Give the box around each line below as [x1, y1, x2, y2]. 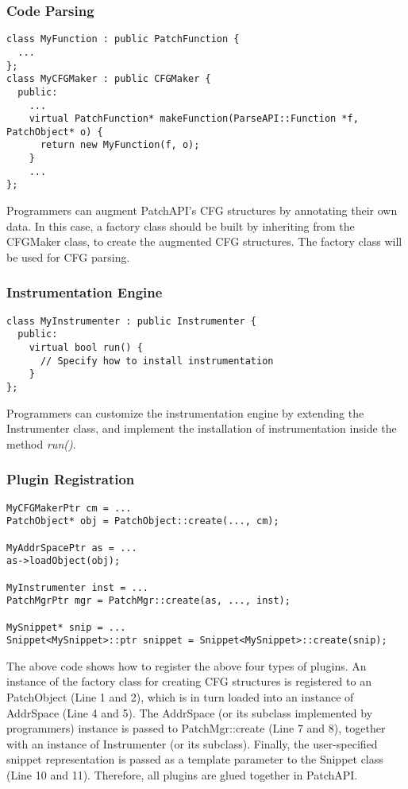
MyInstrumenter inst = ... [6, 581, 148, 593]
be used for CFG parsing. [6, 248, 130, 265]
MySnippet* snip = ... [6, 621, 126, 633]
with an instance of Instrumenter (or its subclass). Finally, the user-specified [6, 735, 378, 752]
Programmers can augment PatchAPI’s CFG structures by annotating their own [6, 202, 398, 219]
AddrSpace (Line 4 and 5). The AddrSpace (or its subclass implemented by [6, 704, 373, 721]
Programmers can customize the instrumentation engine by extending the [6, 404, 364, 421]
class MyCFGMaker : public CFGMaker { [6, 73, 211, 85]
